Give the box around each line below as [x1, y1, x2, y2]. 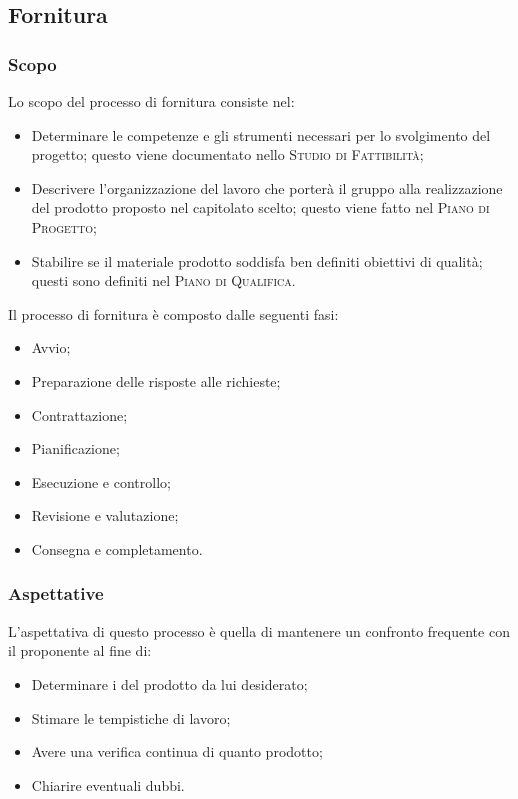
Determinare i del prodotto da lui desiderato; [31, 673, 308, 694]
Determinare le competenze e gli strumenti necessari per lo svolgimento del [31, 124, 491, 145]
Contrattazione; [31, 404, 128, 425]
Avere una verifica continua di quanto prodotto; [31, 741, 323, 762]
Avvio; [31, 337, 71, 358]
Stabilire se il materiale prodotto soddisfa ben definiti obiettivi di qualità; [31, 250, 483, 271]
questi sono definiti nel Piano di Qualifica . [31, 270, 296, 291]
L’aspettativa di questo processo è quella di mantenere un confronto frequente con [8, 620, 510, 641]
